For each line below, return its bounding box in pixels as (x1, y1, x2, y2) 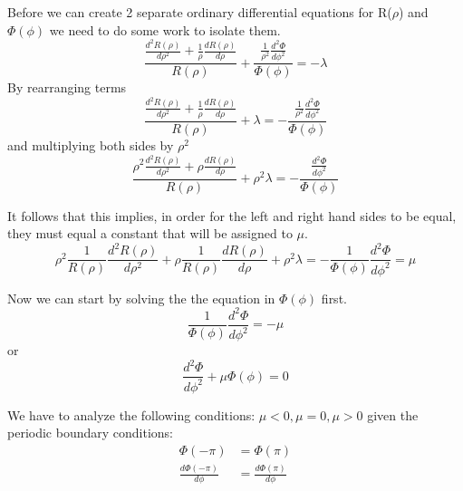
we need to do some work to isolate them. (49, 20, 281, 39)
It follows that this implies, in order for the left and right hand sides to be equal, (7, 206, 457, 225)
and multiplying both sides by (7, 136, 174, 154)
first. (321, 288, 347, 307)
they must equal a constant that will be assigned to (7, 224, 293, 243)
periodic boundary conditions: (7, 423, 173, 442)
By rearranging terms (7, 78, 127, 97)
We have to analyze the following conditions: (7, 405, 256, 424)
